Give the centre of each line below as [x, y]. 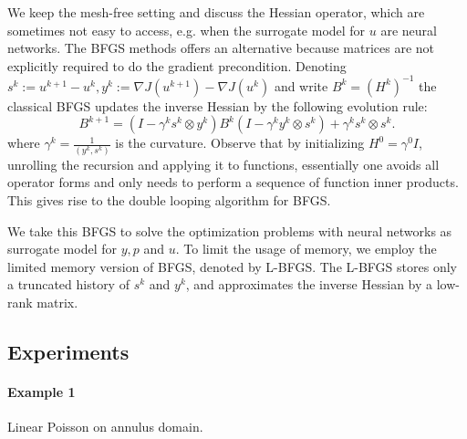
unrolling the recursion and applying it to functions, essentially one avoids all [223, 164]
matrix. [57, 302]
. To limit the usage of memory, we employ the [306, 249]
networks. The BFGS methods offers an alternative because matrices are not [221, 48]
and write [301, 85]
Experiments [68, 351]
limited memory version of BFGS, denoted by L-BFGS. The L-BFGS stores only [232, 266]
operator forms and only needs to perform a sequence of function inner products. [233, 182]
